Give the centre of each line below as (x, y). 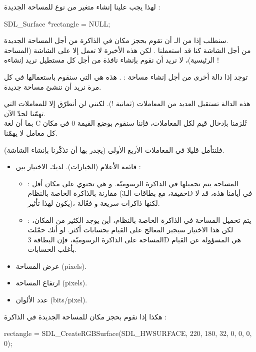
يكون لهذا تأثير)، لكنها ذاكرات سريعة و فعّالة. (94, 203)
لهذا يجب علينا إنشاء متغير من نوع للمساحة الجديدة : (82, 7)
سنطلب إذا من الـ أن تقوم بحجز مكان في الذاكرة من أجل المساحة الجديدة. (116, 40)
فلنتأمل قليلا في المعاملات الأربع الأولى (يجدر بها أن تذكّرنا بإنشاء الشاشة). (114, 149)
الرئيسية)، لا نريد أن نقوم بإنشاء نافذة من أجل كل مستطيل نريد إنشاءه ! (111, 60)
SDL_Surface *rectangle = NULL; (57, 23)
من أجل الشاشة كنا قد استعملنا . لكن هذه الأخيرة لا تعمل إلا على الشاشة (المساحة (127, 50)
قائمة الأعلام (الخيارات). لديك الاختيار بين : (78, 166)
